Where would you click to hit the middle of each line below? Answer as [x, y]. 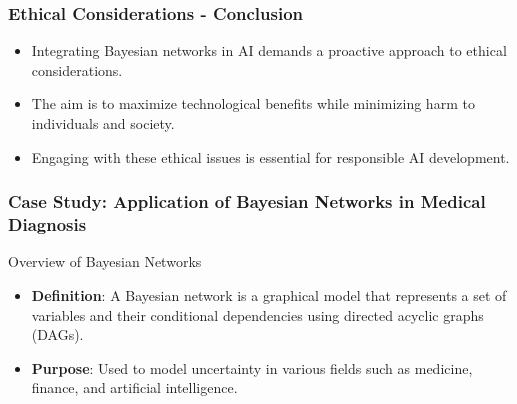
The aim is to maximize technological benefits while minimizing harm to [253, 103]
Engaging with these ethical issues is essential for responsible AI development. [270, 156]
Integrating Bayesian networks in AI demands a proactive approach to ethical [269, 50]
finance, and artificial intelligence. [134, 387]
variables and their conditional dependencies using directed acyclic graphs [257, 314]
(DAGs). [57, 334]
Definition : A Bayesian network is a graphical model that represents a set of [269, 294]
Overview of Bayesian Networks [105, 261]
